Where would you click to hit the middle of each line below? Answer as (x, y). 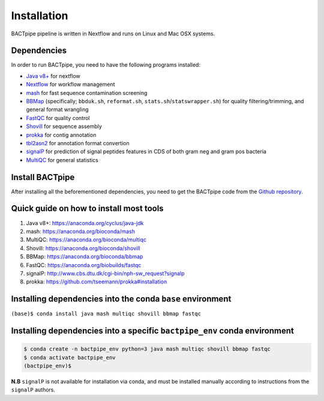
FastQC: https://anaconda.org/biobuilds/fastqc (84, 265)
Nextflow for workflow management (70, 85)
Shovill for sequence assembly (64, 127)
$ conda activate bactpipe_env (70, 357)
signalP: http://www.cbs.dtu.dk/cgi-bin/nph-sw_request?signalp (106, 273)
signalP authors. (33, 390)
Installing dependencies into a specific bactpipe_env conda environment (152, 331)
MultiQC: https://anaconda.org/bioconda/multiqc (86, 240)
